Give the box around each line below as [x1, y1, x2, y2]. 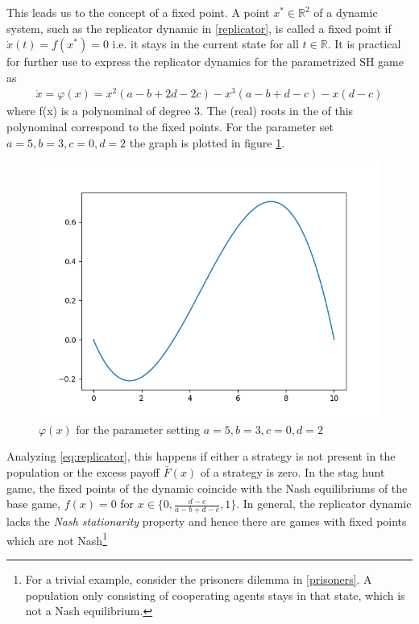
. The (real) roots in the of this [200, 102, 354, 119]
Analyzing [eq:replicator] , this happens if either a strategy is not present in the [6, 448, 396, 465]
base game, [6, 495, 60, 512]
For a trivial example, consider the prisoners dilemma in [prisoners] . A [25, 570, 372, 587]
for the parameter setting [76, 420, 201, 437]
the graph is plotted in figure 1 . [129, 134, 285, 151]
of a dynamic [313, 4, 378, 20]
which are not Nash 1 [6, 529, 107, 548]
